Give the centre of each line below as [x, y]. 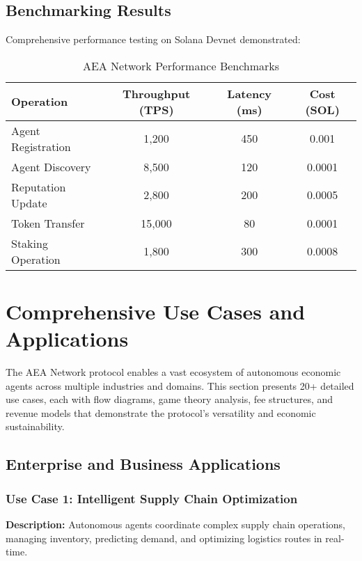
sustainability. [35, 426]
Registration [41, 146]
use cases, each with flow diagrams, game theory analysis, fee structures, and [170, 399]
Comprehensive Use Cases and [156, 311]
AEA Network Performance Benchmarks [181, 65]
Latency [250, 93]
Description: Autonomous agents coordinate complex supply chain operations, [175, 524]
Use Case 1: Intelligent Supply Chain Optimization [152, 498]
